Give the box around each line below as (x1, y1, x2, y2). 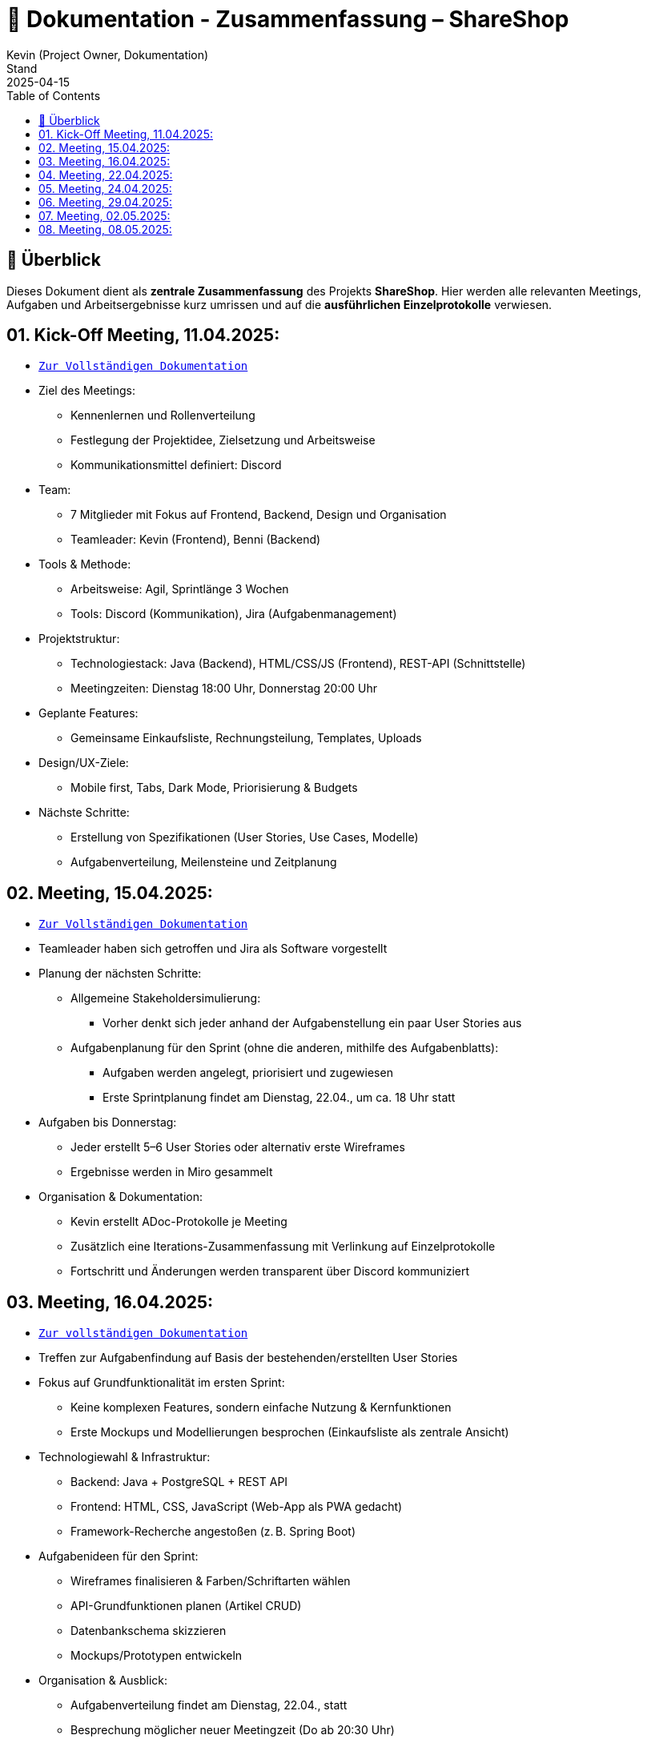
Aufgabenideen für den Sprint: (38, 1549, 199, 1564)
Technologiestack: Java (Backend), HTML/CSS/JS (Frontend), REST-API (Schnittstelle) (70, 657, 526, 671)
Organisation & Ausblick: (38, 1673, 168, 1688)
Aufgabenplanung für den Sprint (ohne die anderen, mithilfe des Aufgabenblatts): (70, 1041, 499, 1055)
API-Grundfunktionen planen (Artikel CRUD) (70, 1599, 302, 1613)
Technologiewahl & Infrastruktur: (38, 1450, 211, 1464)
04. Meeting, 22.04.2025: (38, 167, 173, 182)
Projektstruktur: (38, 632, 120, 646)
